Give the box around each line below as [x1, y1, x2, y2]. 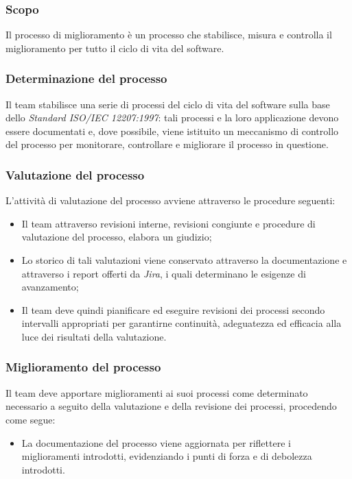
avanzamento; [21, 280, 79, 294]
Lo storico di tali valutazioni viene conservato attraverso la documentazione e [21, 253, 347, 267]
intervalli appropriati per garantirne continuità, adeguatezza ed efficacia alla [21, 316, 342, 330]
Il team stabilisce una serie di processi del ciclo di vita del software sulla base [5, 97, 330, 111]
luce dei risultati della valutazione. [21, 329, 167, 343]
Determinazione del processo [5, 70, 167, 87]
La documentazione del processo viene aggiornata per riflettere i [21, 435, 291, 450]
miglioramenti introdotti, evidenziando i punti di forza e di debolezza [21, 449, 312, 463]
